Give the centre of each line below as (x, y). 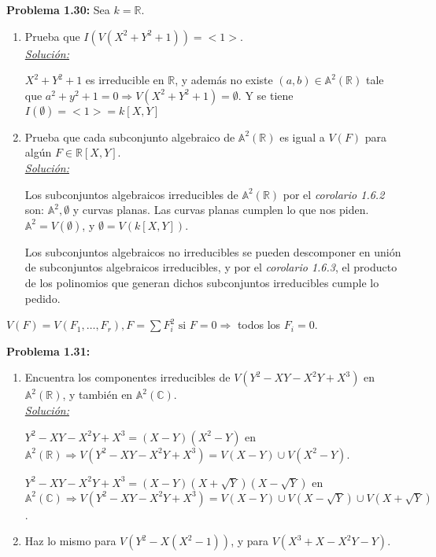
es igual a (302, 136)
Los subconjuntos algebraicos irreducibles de (131, 194)
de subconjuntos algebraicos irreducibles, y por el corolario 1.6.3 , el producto (211, 267)
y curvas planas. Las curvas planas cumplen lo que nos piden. (221, 210)
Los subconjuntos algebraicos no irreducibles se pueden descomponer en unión (213, 251)
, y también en (98, 395)
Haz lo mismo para (70, 541)
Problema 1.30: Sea (58, 9)
